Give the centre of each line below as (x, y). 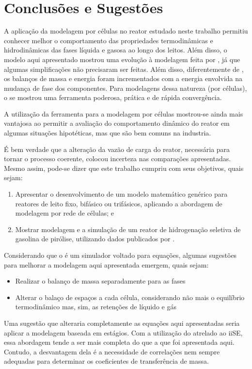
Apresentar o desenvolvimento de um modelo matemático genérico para (121, 194)
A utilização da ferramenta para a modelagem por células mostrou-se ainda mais (124, 113)
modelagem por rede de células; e (64, 213)
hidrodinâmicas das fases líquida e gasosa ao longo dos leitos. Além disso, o (116, 50)
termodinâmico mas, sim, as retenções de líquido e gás (96, 307)
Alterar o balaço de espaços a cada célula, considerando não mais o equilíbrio (130, 297)
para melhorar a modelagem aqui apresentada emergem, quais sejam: (106, 264)
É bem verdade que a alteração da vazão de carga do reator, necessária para (117, 149)
